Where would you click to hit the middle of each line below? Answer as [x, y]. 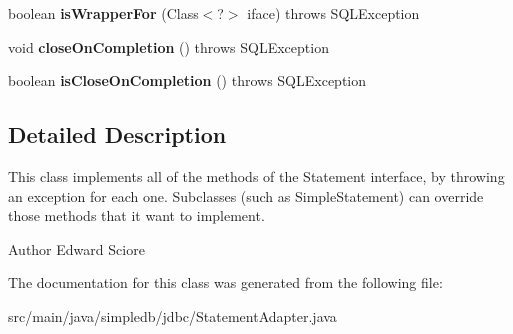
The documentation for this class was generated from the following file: [225, 282]
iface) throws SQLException [333, 13]
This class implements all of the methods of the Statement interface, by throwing [256, 175]
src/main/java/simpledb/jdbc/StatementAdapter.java [172, 315]
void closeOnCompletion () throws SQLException [168, 46]
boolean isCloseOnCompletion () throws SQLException [187, 80]
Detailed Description [117, 134]
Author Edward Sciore [76, 248]
